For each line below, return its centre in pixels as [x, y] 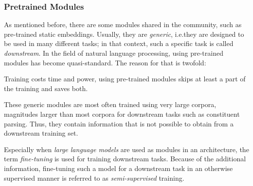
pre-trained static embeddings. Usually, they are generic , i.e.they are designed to [124, 34]
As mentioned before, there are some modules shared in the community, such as [123, 24]
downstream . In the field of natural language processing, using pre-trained [114, 53]
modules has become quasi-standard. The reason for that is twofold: [105, 62]
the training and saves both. [46, 88]
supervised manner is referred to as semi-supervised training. [94, 178]
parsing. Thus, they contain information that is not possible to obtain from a [119, 123]
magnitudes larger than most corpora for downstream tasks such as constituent [122, 114]
